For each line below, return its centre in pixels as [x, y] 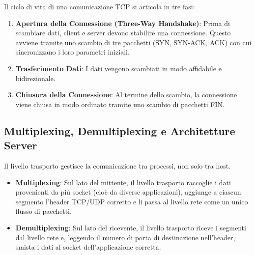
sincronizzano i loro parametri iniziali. [72, 52]
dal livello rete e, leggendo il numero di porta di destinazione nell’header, [125, 237]
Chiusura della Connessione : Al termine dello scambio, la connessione [126, 95]
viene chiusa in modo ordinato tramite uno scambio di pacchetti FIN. [120, 104]
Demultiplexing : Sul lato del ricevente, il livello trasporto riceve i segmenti [131, 227]
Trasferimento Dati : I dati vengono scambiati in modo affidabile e [118, 68]
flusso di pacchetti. [43, 211]
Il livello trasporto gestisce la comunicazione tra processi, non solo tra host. [117, 165]
